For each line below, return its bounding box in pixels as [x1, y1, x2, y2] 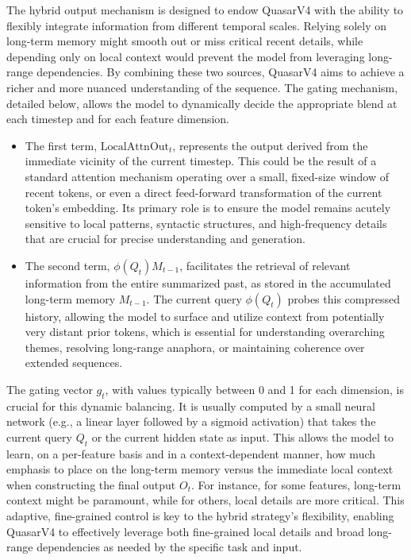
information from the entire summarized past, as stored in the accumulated [25, 274, 391, 291]
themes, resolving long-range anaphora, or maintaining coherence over [25, 338, 365, 355]
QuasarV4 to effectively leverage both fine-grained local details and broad [6, 523, 365, 539]
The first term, [25, 137, 98, 153]
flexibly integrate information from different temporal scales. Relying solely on [6, 17, 386, 33]
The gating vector [6, 380, 93, 397]
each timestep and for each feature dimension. [6, 110, 229, 127]
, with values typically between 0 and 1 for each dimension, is [105, 380, 404, 397]
